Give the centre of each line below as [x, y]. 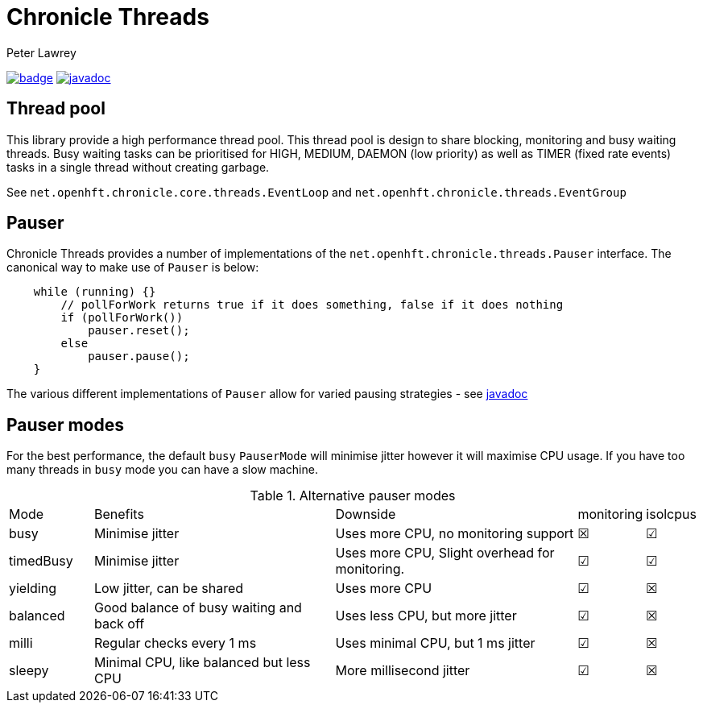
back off [119, 624]
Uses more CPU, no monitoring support [455, 534]
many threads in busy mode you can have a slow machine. [162, 470]
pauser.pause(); [139, 357]
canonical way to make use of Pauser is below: [133, 267]
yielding [33, 589]
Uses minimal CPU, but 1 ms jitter [435, 643]
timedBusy [41, 561]
